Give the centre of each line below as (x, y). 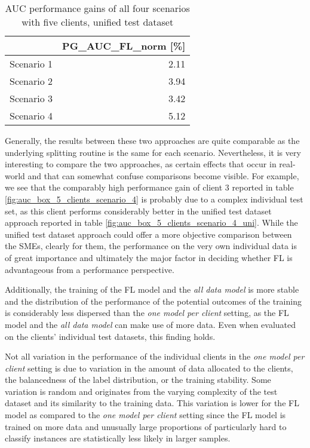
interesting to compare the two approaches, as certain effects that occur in (141, 164)
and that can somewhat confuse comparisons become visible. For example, (163, 175)
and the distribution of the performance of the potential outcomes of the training (153, 301)
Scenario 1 (31, 64)
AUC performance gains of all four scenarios (97, 8)
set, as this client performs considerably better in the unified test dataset (138, 211)
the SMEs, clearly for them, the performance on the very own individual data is (151, 246)
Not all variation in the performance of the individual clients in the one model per (155, 356)
